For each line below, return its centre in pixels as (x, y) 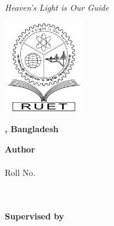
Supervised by (35, 216)
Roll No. (20, 172)
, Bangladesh (32, 129)
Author (20, 149)
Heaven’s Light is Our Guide (57, 7)
